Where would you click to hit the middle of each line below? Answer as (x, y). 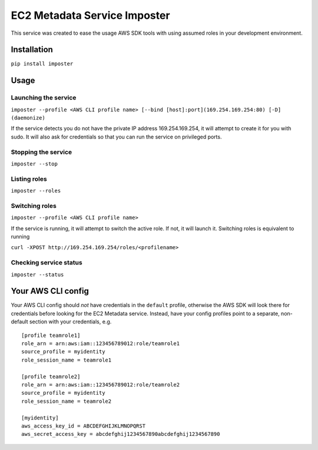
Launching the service (44, 98)
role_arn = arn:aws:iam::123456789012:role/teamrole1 (100, 343)
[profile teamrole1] (51, 335)
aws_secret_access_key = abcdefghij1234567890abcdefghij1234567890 (121, 434)
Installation (32, 50)
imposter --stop (34, 164)
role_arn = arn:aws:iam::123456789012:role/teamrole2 (100, 385)
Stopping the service (42, 152)
